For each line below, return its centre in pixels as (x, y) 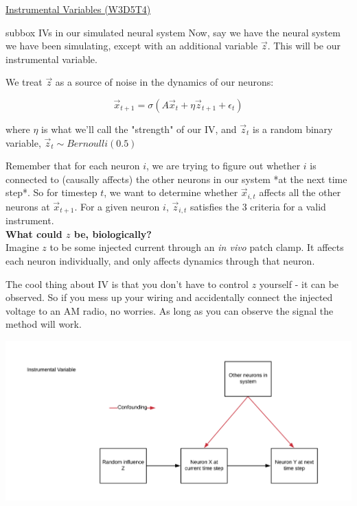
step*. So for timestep (51, 192)
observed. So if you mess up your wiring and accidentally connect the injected (169, 297)
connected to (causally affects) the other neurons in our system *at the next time (176, 179)
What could (34, 233)
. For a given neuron (117, 206)
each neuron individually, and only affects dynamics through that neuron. (160, 261)
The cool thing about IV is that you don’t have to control (127, 284)
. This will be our (304, 46)
